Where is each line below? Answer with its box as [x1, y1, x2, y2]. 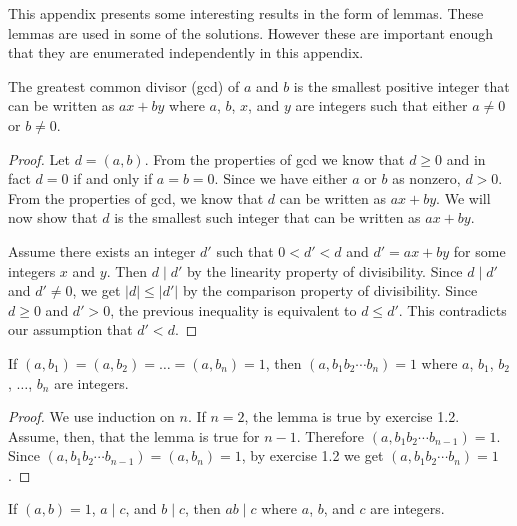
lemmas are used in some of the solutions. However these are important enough [8, 22, 494, 43]
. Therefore [296, 425, 365, 446]
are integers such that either [295, 95, 468, 116]
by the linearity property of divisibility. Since [186, 260, 463, 281]
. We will [436, 187, 491, 208]
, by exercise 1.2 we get [241, 445, 384, 466]
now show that [8, 207, 98, 228]
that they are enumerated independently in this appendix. [8, 42, 364, 63]
